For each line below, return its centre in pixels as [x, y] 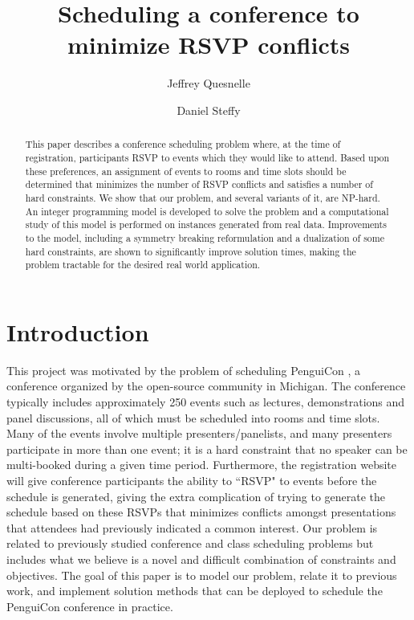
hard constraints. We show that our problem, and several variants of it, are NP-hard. [203, 197]
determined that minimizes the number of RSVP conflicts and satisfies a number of [199, 184]
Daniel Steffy [209, 110]
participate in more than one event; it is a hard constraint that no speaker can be [207, 449]
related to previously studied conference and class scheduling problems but [190, 543]
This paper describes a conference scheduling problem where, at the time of [183, 144]
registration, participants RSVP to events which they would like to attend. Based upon [207, 157]
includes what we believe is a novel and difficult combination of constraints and [201, 559]
